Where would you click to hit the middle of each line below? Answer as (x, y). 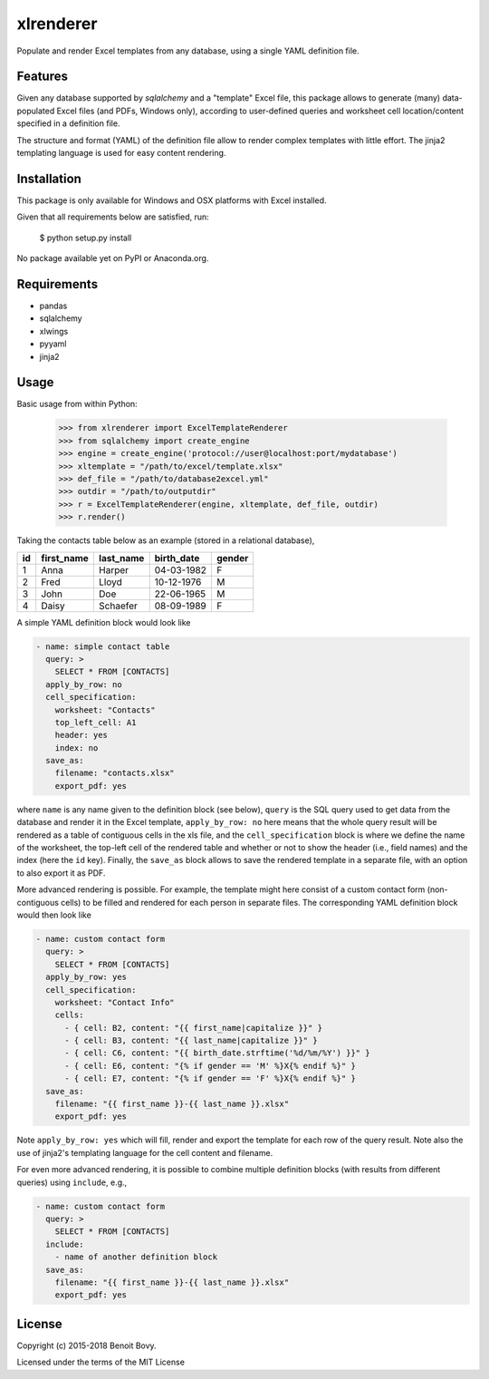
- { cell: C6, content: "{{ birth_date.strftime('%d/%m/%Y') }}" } (217, 1053)
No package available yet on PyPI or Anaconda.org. (113, 258)
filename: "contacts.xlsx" (115, 773)
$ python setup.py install (86, 238)
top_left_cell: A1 (96, 722)
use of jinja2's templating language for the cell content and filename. (145, 1152)
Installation (49, 178)
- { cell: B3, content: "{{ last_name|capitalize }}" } (191, 1041)
